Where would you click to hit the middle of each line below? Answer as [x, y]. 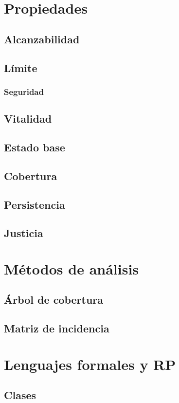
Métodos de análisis [72, 268]
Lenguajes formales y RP [90, 364]
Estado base [35, 147]
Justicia [24, 233]
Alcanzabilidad [42, 39]
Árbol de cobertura [54, 300]
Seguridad [24, 91]
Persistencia [35, 204]
